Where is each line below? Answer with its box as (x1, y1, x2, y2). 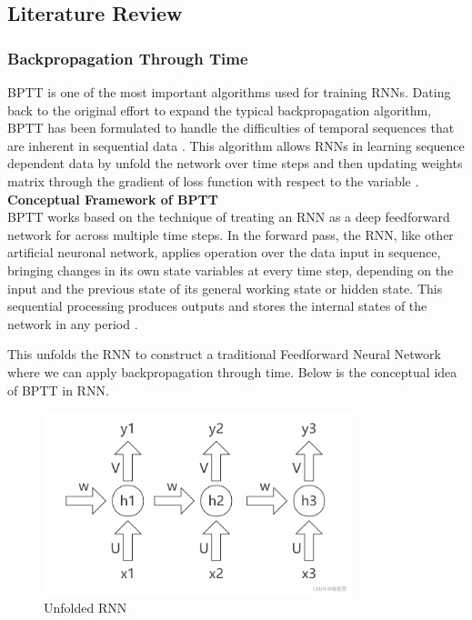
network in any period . (7, 314, 138, 333)
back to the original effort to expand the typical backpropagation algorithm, (7, 100, 432, 119)
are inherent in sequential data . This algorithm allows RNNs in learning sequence (7, 135, 465, 155)
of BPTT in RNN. (7, 380, 109, 399)
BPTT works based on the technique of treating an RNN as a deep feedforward (7, 207, 450, 226)
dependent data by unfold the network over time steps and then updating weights (7, 154, 463, 173)
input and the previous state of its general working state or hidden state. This (7, 278, 443, 297)
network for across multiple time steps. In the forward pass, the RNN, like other (7, 225, 454, 244)
